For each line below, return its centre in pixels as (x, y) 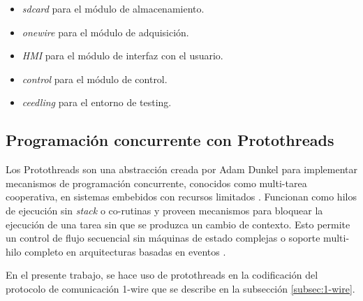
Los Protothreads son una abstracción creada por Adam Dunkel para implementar (182, 169)
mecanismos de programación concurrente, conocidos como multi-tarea (156, 183)
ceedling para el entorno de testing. (97, 102)
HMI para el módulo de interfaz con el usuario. (123, 56)
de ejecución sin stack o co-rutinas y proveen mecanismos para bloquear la (164, 210)
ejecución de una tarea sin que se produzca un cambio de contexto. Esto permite (178, 224)
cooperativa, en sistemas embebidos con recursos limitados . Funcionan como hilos (181, 197)
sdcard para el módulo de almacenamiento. (113, 8)
